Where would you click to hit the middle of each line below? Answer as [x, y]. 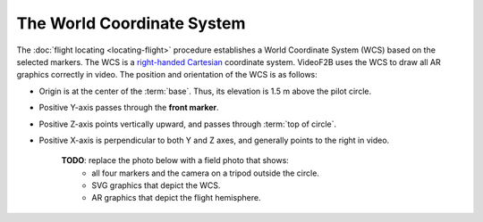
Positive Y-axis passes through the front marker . [129, 108]
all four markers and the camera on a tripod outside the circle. [205, 173]
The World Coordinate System [131, 23]
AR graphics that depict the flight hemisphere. [176, 198]
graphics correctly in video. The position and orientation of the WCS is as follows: [167, 75]
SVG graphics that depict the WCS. [156, 185]
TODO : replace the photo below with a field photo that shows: [175, 160]
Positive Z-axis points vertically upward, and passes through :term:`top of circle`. [188, 124]
